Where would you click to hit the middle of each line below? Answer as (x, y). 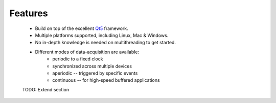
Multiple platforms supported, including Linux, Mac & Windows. (102, 35)
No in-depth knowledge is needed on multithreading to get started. (106, 43)
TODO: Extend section (46, 89)
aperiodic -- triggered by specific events (95, 73)
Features (29, 13)
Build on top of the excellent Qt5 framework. (82, 28)
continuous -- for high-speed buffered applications (106, 80)
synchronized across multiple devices (92, 66)
